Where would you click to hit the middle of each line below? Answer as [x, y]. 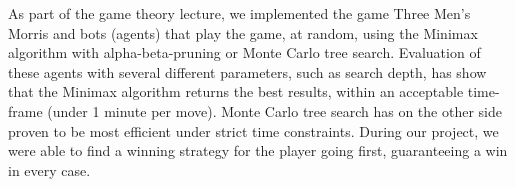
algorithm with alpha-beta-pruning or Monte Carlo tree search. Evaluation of [244, 52]
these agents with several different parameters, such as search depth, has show [247, 71]
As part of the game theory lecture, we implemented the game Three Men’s [239, 13]
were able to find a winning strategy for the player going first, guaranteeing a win [258, 150]
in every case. [49, 169]
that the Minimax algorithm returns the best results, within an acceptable [236, 91]
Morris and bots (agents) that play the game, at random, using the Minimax [243, 32]
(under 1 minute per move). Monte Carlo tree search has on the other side [274, 110]
